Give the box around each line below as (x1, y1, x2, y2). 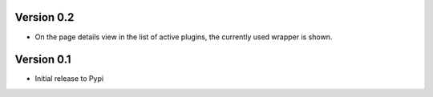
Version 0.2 (14, 10, 75, 24)
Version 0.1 (14, 53, 71, 67)
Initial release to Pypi (34, 74, 104, 83)
